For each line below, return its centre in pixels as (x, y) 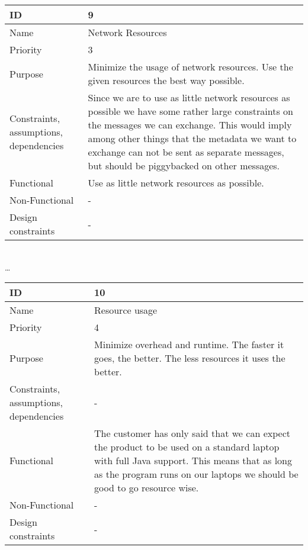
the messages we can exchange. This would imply (190, 125)
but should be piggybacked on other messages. (184, 165)
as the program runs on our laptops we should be (196, 474)
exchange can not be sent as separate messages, (186, 152)
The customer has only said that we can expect (192, 433)
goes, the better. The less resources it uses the (190, 358)
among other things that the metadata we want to (192, 138)
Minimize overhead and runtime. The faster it (189, 345)
